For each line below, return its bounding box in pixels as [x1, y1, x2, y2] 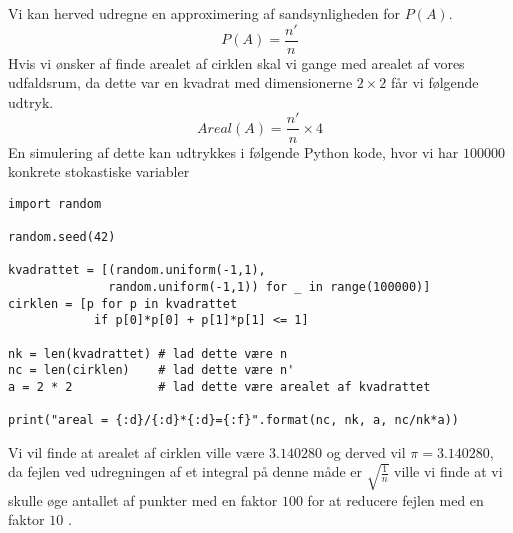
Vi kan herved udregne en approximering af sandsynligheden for [8, 3, 401, 23]
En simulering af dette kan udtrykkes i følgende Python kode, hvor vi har [8, 141, 459, 162]
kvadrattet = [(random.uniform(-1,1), [8, 263, 266, 278]
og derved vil [326, 441, 406, 462]
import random [8, 196, 102, 211]
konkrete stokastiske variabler [8, 161, 190, 182]
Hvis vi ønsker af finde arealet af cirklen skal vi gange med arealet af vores [8, 52, 465, 73]
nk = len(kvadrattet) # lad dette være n [8, 346, 288, 361]
